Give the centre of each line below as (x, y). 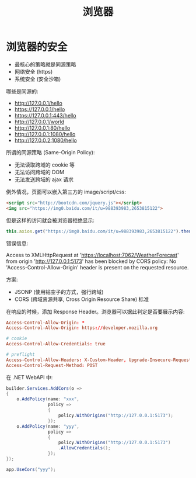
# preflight (20, 355)
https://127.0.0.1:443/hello (45, 115)
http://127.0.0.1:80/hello (42, 128)
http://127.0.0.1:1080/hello (45, 134)
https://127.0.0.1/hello (40, 109)
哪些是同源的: (22, 91)
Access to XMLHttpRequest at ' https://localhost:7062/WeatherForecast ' (92, 255)
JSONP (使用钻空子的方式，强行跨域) (59, 292)
